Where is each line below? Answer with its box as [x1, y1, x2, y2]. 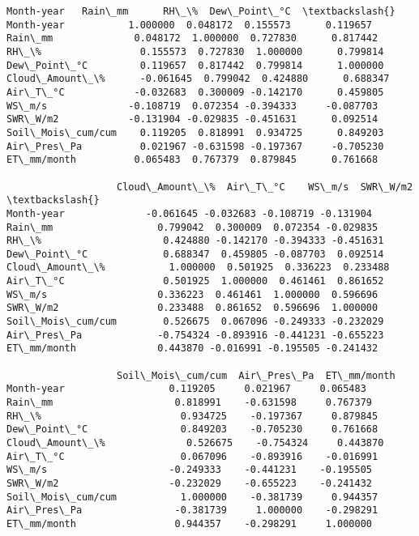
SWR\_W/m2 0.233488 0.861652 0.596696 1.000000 [6, 302, 378, 314]
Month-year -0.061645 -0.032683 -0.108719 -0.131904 [6, 207, 373, 219]
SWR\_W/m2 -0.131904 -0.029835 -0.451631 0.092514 [6, 113, 378, 125]
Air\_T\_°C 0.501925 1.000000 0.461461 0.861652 [6, 275, 384, 287]
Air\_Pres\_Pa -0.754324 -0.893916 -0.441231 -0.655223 [6, 329, 384, 341]
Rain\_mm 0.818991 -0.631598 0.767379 [6, 397, 373, 409]
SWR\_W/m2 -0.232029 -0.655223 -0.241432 [6, 477, 373, 489]
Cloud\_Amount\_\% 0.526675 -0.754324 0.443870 [6, 437, 384, 449]
